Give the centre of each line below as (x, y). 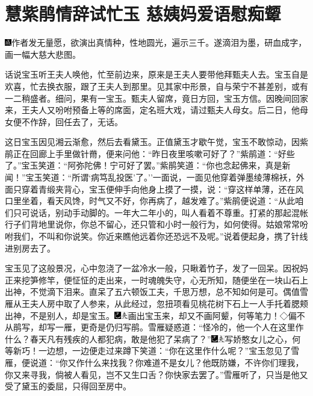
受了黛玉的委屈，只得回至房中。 (68, 386)
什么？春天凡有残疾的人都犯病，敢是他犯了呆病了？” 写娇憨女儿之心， (149, 339)
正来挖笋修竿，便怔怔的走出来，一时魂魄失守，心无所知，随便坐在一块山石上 (156, 280)
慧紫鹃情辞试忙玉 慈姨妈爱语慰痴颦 (143, 14)
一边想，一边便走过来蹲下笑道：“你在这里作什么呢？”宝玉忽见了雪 (169, 351)
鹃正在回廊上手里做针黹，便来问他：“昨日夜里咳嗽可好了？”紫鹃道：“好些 (150, 153)
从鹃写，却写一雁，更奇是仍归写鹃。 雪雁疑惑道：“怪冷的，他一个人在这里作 (154, 327)
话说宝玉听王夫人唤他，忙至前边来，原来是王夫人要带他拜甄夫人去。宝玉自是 (156, 74)
